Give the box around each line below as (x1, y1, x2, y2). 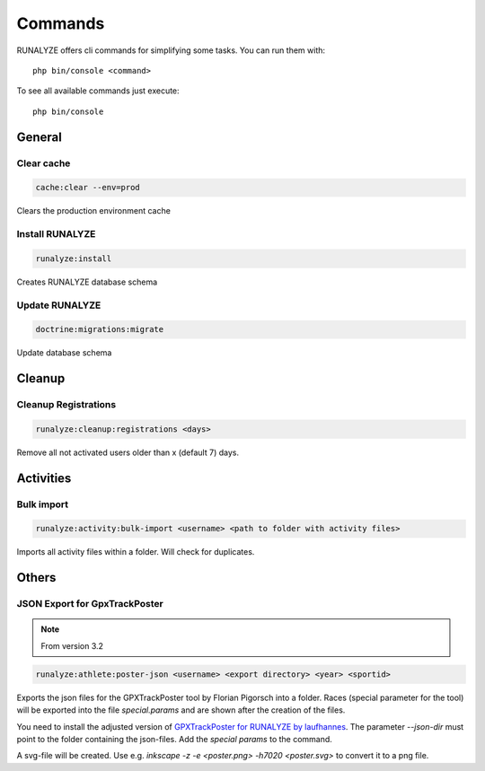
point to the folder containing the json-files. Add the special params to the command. (16, 733, 332, 744)
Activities (16, 470, 72, 486)
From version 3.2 (40, 640, 103, 651)
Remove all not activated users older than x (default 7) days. (16, 447, 240, 458)
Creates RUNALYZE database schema (16, 276, 158, 287)
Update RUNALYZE (16, 299, 101, 311)
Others (16, 570, 57, 585)
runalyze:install (35, 253, 112, 264)
